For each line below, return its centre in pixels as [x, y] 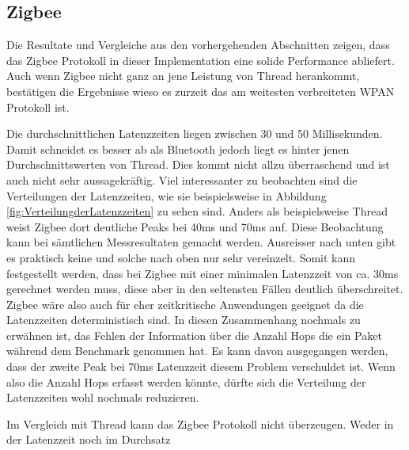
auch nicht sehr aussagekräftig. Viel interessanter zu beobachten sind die [182, 179]
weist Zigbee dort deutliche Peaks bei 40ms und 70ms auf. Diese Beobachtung [195, 226]
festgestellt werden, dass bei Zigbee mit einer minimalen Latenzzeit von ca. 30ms [203, 273]
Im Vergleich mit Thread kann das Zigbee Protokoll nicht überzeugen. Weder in [200, 423]
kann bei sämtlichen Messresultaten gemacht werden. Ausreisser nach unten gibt [201, 242]
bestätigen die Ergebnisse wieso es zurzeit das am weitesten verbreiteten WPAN [201, 91]
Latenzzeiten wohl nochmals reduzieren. [103, 397]
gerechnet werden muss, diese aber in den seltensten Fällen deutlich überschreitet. [205, 289]
